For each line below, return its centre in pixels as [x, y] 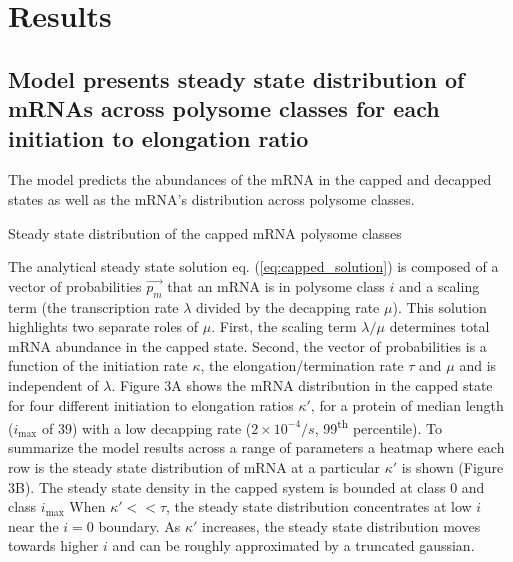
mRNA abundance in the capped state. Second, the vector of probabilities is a [247, 345]
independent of [53, 384]
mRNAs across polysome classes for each [224, 108]
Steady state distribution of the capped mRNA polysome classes [205, 232]
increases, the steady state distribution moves [341, 525]
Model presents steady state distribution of [236, 78]
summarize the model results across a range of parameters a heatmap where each [256, 447]
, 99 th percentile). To [378, 426]
